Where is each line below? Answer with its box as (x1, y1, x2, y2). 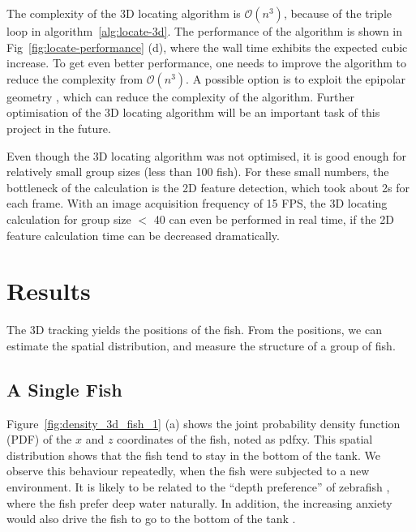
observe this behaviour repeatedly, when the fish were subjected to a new (6, 462, 370, 479)
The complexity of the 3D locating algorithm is (6, 5, 241, 21)
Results (6, 274, 91, 307)
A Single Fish (6, 376, 122, 401)
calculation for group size (6, 210, 131, 227)
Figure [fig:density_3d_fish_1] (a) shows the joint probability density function (6, 414, 401, 431)
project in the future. (6, 119, 111, 136)
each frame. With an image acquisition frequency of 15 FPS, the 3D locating (6, 195, 388, 212)
